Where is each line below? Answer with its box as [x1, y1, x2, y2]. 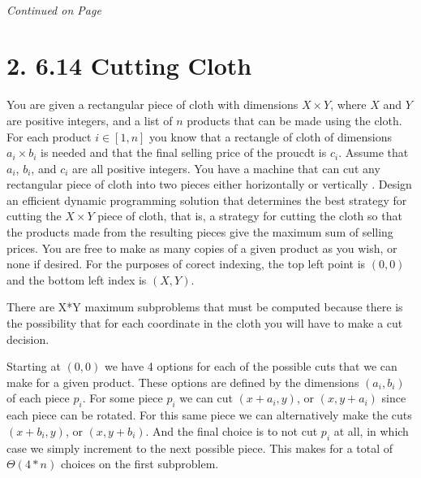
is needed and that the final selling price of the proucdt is [40, 144, 327, 161]
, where [330, 96, 367, 113]
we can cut [179, 389, 233, 406]
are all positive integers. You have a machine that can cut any [72, 159, 380, 176]
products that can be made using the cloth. [187, 111, 402, 128]
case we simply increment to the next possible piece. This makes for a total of [6, 439, 393, 456]
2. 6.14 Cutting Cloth [6, 49, 252, 82]
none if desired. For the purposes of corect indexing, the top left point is [6, 255, 366, 272]
